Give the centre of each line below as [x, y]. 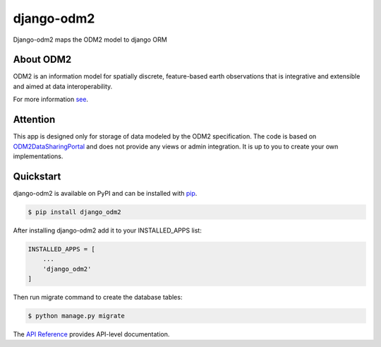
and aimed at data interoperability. [63, 86]
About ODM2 [42, 60]
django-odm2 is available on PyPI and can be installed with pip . [105, 193]
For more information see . [50, 100]
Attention [34, 120]
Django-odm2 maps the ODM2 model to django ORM [90, 40]
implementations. [38, 156]
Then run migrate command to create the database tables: [98, 297]
